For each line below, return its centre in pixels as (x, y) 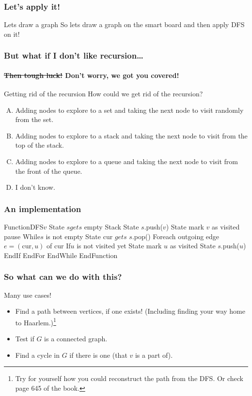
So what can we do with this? (63, 277)
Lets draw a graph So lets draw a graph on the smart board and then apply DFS (124, 24)
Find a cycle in (37, 355)
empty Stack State (111, 227)
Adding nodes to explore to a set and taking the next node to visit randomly (129, 110)
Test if (25, 339)
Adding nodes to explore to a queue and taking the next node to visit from (126, 161)
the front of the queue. (49, 171)
